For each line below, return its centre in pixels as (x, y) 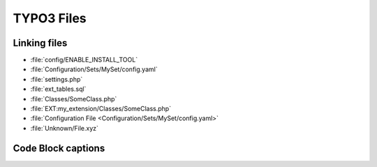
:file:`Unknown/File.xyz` (65, 128)
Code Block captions (59, 148)
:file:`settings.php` (57, 79)
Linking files (40, 43)
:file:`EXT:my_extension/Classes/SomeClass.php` (101, 109)
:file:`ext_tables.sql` (58, 89)
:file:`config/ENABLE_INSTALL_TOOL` (84, 60)
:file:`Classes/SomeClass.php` (74, 99)
